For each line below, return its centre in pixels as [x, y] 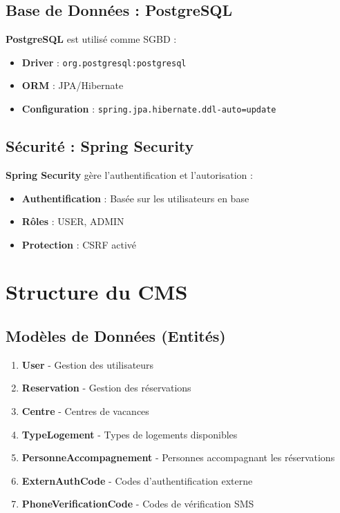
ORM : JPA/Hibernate [73, 85]
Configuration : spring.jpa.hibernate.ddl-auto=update [149, 109]
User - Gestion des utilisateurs [88, 364]
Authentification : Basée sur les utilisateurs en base [135, 198]
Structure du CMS [97, 292]
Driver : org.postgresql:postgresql [104, 62]
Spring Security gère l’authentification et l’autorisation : [129, 174]
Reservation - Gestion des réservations [106, 388]
